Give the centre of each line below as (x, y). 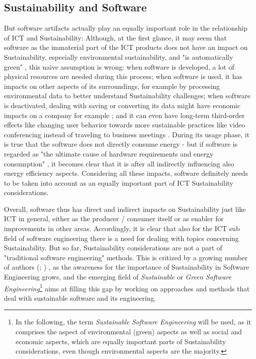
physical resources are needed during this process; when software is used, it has (123, 76)
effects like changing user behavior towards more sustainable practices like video (125, 125)
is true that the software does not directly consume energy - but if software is (121, 144)
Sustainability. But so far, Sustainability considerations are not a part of (113, 248)
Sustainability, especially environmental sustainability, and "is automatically (119, 57)
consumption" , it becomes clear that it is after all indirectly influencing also (119, 163)
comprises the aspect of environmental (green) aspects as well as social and (129, 332)
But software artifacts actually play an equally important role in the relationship (126, 28)
